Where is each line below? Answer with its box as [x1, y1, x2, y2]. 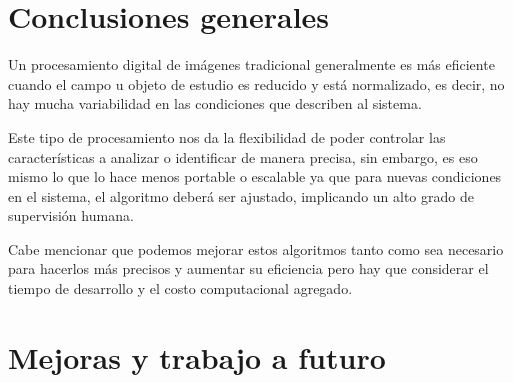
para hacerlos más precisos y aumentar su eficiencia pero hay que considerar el [8, 258, 489, 279]
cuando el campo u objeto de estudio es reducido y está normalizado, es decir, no [8, 73, 505, 94]
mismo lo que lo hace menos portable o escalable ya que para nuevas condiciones [8, 166, 502, 187]
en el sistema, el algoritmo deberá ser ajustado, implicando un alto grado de [8, 185, 474, 206]
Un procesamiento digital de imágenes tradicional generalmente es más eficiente [8, 54, 495, 75]
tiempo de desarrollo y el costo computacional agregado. [8, 278, 353, 299]
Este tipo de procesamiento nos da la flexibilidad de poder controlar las [8, 126, 446, 147]
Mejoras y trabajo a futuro [8, 336, 386, 377]
